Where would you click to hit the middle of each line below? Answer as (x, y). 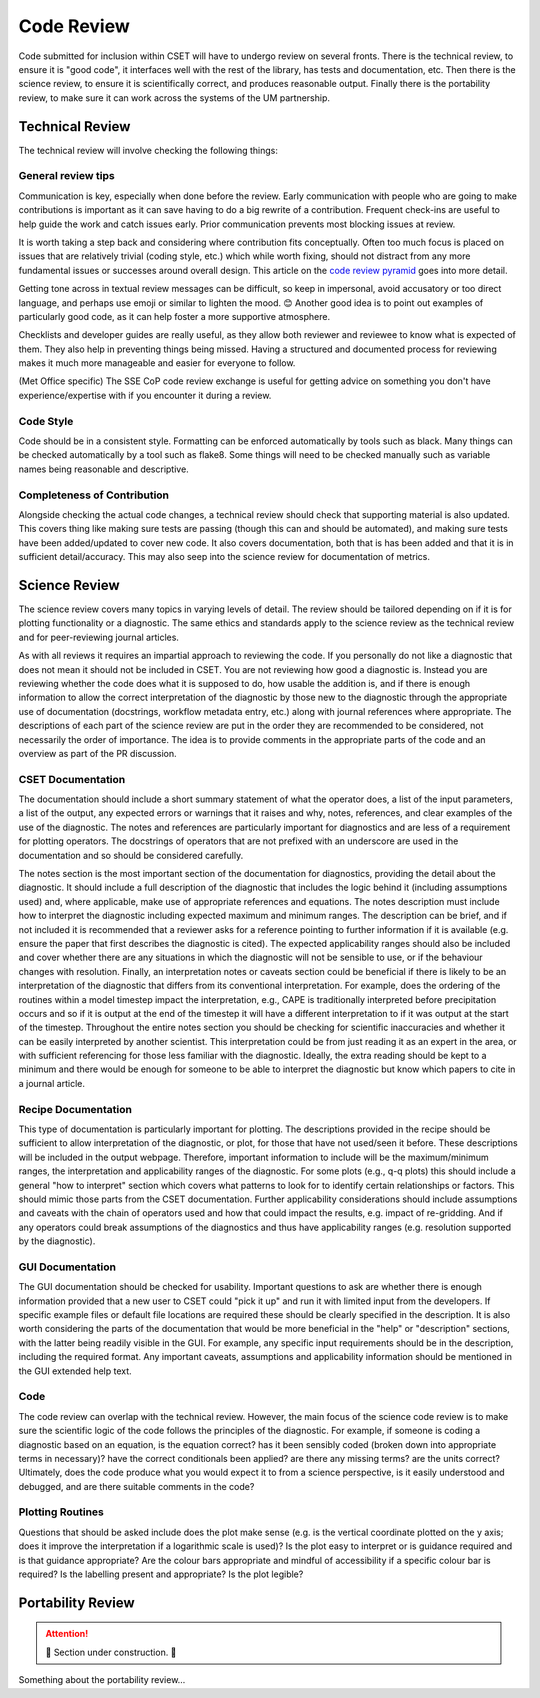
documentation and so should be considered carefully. (131, 855)
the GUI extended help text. (75, 1371)
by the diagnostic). (57, 1241)
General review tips (66, 176)
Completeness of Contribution (94, 495)
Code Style (46, 421)
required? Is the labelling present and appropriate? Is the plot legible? (161, 1574)
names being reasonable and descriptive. (103, 469)
